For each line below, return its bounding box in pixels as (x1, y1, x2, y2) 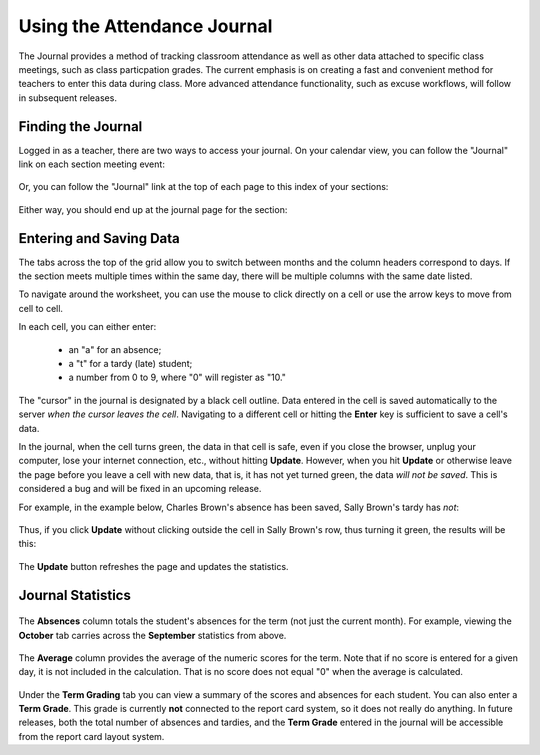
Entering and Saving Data (18, 230, 180, 247)
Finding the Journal (18, 118, 143, 135)
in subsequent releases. (18, 91, 117, 104)
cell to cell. (18, 302, 64, 314)
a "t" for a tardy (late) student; (68, 358, 193, 370)
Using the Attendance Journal (18, 15, 273, 37)
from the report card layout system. (18, 730, 165, 742)
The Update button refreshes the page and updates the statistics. (18, 560, 289, 572)
